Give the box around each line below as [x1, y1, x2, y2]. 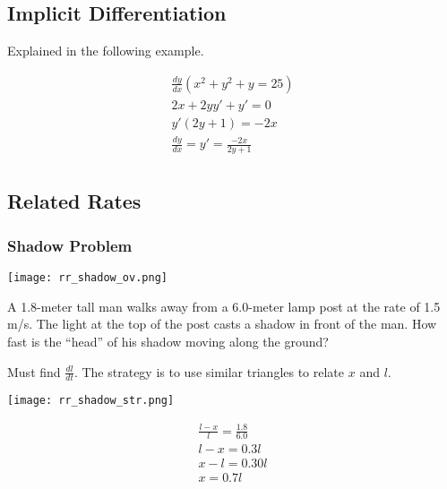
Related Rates [7, 187, 142, 215]
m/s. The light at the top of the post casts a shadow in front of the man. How [7, 314, 437, 333]
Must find [7, 362, 61, 381]
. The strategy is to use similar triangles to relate [73, 362, 345, 381]
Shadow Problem [7, 234, 133, 256]
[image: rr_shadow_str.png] [7, 394, 175, 407]
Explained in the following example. [7, 41, 204, 60]
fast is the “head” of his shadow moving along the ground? [7, 331, 329, 350]
